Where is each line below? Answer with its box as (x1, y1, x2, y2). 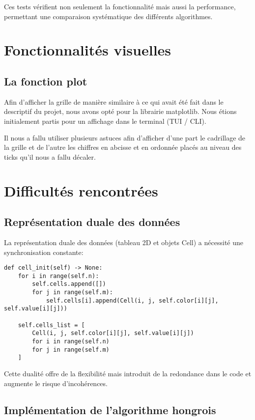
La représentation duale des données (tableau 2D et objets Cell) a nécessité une (4, 237, 243, 247)
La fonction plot (4, 73, 87, 88)
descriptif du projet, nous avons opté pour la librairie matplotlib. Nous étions (4, 106, 237, 116)
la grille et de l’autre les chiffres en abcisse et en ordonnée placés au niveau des (4, 142, 242, 152)
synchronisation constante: (4, 247, 84, 257)
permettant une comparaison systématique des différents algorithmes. (4, 11, 213, 21)
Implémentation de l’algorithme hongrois (4, 402, 216, 417)
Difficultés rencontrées (4, 180, 158, 200)
